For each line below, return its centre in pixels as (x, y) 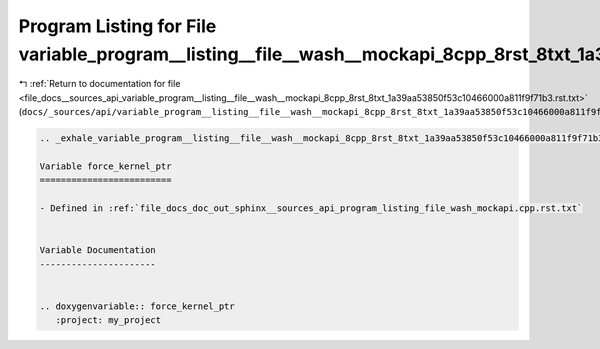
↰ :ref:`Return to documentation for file (99, 84)
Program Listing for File (117, 26)
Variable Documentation (98, 250)
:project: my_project (108, 320)
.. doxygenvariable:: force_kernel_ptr (137, 306)
